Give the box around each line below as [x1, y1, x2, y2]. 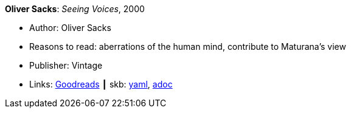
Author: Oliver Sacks [29, 22, 111, 33]
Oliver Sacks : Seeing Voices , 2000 [5, 4, 145, 14]
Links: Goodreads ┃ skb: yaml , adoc [29, 79, 173, 89]
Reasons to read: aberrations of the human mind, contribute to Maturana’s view [29, 41, 346, 52]
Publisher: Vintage [29, 60, 103, 70]
